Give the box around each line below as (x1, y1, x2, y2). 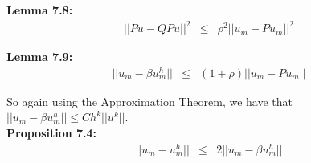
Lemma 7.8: (6, 2, 73, 18)
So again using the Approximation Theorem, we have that (6, 92, 293, 109)
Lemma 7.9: (6, 48, 73, 65)
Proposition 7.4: (6, 124, 97, 141)
